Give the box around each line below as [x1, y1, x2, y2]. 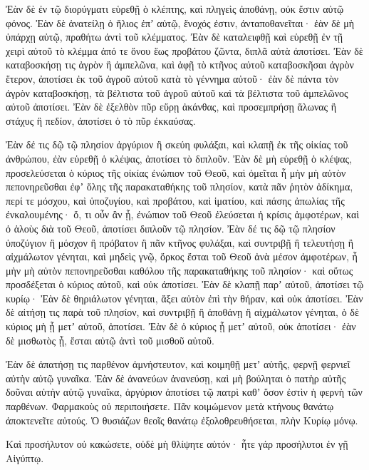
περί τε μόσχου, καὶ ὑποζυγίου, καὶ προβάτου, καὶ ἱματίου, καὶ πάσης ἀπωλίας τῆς [6, 193, 345, 208]
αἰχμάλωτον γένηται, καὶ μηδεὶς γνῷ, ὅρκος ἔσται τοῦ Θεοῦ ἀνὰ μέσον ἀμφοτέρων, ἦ [6, 249, 358, 264]
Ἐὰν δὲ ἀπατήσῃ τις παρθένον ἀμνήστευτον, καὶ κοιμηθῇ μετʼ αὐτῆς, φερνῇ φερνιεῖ [6, 357, 350, 372]
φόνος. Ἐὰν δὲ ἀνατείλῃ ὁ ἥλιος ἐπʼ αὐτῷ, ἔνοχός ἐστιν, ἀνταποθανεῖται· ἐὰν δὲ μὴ [6, 15, 355, 30]
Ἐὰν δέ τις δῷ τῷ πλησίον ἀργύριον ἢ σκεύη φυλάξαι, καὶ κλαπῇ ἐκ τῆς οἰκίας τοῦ [6, 137, 348, 152]
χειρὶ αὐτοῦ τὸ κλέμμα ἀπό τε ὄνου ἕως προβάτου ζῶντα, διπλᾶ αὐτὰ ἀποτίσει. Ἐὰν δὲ [6, 43, 363, 58]
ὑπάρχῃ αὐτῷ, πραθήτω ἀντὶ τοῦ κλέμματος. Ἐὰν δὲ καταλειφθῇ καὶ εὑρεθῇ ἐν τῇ [6, 29, 343, 44]
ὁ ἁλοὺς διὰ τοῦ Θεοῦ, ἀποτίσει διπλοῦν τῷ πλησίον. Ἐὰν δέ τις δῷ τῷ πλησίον [6, 220, 336, 235]
